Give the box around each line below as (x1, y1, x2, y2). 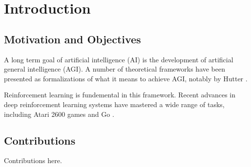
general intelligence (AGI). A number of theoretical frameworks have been (4, 64, 226, 74)
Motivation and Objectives (4, 31, 141, 46)
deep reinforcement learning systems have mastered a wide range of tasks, (4, 99, 225, 109)
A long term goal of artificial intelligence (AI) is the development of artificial (4, 54, 233, 64)
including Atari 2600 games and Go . (4, 109, 114, 119)
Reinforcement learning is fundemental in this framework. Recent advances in (4, 90, 236, 100)
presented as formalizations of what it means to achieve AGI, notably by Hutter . (4, 73, 248, 83)
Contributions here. (4, 155, 62, 166)
